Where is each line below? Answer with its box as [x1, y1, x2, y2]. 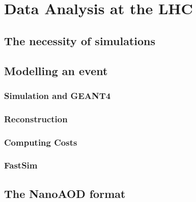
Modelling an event [4, 62, 108, 78]
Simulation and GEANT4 [4, 89, 111, 102]
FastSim [4, 159, 38, 172]
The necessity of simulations [4, 32, 156, 48]
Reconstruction [4, 112, 68, 125]
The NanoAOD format [4, 185, 126, 201]
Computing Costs [4, 136, 77, 148]
